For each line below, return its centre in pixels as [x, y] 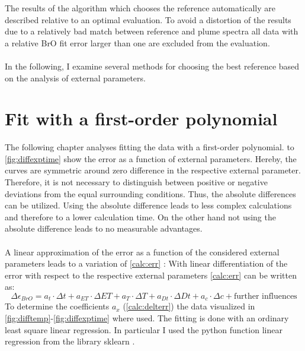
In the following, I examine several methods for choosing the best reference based [152, 66]
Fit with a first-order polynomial [141, 118]
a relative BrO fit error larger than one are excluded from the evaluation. [137, 42]
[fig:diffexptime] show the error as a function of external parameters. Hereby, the [151, 158]
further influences [265, 296]
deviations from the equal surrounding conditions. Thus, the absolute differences [150, 193]
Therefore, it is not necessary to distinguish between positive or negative [136, 182]
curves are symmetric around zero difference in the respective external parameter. [153, 170]
